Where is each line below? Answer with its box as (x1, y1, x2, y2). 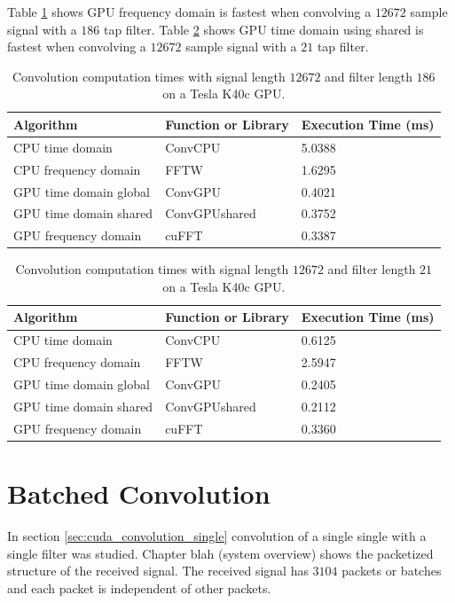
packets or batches (341, 561, 442, 580)
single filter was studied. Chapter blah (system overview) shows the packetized (7, 544, 434, 562)
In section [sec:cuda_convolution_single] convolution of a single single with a (7, 526, 427, 544)
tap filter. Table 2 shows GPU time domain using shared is (103, 20, 424, 38)
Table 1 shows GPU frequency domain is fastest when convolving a (7, 3, 372, 20)
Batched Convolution (7, 474, 271, 511)
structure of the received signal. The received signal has (7, 561, 309, 580)
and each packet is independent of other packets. (7, 578, 271, 597)
